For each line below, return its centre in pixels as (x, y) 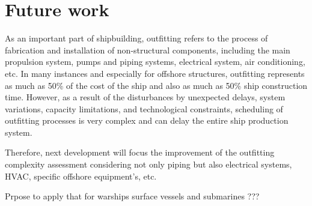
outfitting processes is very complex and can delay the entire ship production (147, 120)
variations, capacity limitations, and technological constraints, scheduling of (144, 108)
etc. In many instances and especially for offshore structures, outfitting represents (155, 73)
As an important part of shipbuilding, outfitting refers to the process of (136, 38)
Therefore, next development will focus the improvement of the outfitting (140, 152)
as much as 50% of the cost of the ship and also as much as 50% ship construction (156, 85)
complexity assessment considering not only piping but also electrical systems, (148, 164)
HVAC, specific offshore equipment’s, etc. (81, 176)
